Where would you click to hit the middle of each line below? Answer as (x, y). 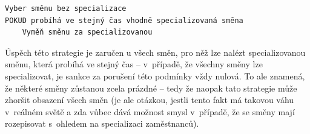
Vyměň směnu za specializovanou (87, 32)
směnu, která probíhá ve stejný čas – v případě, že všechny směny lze (134, 64)
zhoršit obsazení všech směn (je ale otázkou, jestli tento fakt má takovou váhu (150, 100)
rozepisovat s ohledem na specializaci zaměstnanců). (102, 123)
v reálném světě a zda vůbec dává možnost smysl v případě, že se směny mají (150, 111)
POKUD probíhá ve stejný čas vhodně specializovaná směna (124, 20)
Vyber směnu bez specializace (66, 8)
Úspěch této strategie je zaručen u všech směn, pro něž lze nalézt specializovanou (155, 52)
